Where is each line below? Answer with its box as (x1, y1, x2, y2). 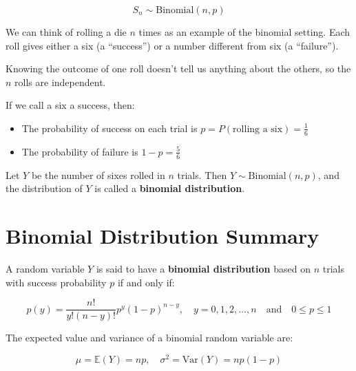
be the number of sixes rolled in (31, 167, 165, 182)
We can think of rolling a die (6, 25, 127, 39)
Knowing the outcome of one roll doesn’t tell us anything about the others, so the (6, 61, 351, 76)
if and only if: (117, 275, 175, 289)
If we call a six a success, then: (6, 98, 135, 112)
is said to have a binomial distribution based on (96, 261, 311, 275)
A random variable (6, 261, 85, 275)
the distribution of (6, 181, 83, 195)
